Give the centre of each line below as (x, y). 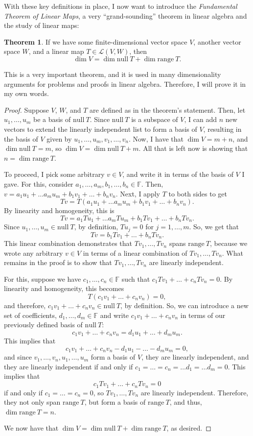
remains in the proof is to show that (58, 262)
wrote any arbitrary (34, 253)
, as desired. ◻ (189, 428)
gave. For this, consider (39, 183)
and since (18, 357)
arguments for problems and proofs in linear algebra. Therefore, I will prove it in (125, 84)
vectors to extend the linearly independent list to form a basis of (101, 129)
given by (59, 138)
